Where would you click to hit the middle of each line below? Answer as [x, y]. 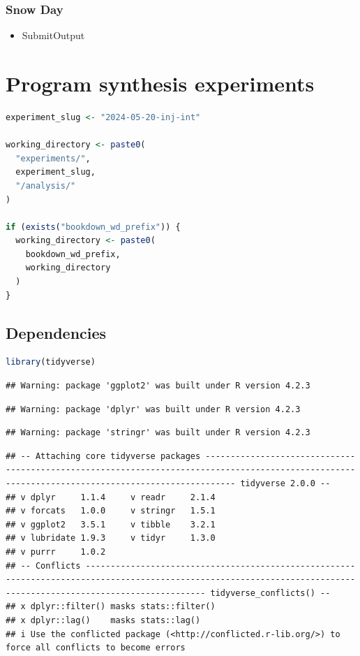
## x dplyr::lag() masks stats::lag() [103, 620]
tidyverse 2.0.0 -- [285, 484]
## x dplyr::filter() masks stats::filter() [111, 607]
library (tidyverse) [51, 362]
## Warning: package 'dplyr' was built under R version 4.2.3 [153, 409]
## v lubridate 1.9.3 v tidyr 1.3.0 [111, 538]
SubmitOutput [53, 35]
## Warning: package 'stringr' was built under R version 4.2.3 [158, 433]
